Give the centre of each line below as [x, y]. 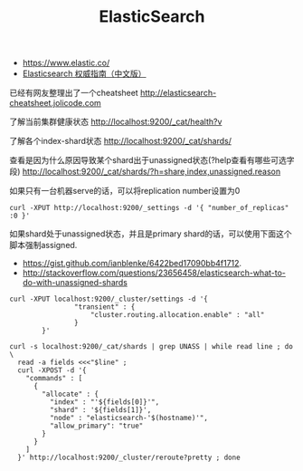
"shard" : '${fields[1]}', [100, 410]
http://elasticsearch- [178, 93]
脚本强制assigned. [43, 245]
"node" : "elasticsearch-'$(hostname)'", [128, 418]
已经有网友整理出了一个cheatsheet [74, 93]
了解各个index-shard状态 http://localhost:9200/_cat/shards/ [121, 141]
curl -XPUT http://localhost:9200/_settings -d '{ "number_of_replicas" [149, 208]
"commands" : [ [54, 379]
